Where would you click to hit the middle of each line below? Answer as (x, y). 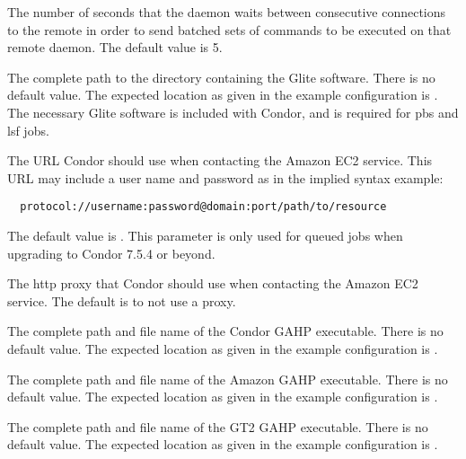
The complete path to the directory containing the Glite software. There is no (221, 77)
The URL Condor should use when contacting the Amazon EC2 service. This (220, 160)
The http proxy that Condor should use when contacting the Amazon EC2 (213, 283)
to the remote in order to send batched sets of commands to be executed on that (229, 29)
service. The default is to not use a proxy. (122, 300)
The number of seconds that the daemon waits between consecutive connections (227, 12)
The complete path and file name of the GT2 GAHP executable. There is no (218, 426)
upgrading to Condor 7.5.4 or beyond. (111, 253)
